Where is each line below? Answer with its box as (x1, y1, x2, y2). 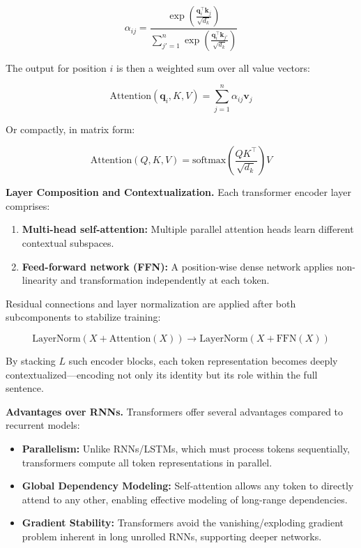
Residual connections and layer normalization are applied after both (6, 296, 296, 310)
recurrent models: (6, 418, 80, 432)
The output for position (6, 60, 107, 75)
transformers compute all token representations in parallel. (22, 455, 272, 469)
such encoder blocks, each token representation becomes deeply (68, 353, 338, 367)
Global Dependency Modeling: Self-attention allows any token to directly (22, 478, 354, 493)
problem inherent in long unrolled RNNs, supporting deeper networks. (22, 528, 322, 543)
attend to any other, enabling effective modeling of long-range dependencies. (22, 492, 348, 506)
